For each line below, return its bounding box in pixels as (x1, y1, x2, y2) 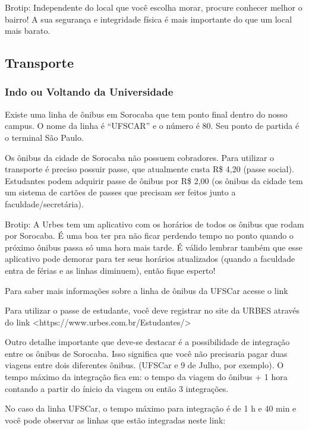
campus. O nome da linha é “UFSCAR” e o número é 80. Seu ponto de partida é (5, 119, 299, 132)
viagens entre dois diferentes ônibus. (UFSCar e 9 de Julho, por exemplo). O (5, 359, 284, 371)
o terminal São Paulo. (5, 131, 84, 143)
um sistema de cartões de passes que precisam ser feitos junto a (5, 186, 236, 198)
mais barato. (5, 24, 51, 37)
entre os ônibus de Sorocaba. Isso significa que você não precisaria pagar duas (5, 347, 288, 359)
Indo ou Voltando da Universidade (5, 84, 174, 99)
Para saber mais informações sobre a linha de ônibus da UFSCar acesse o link (5, 284, 288, 296)
